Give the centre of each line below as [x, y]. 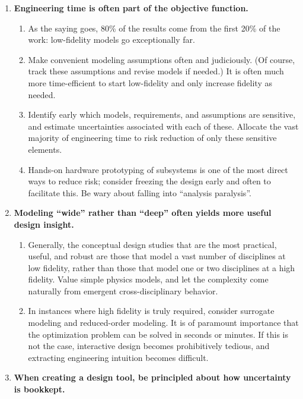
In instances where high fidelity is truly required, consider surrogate [151, 311]
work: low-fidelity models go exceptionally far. [111, 40]
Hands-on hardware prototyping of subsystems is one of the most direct [158, 169]
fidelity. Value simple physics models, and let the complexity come [148, 279]
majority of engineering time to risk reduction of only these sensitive [152, 138]
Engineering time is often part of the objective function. [131, 8]
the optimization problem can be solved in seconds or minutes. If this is [158, 334]
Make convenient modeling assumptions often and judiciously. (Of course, [162, 59]
